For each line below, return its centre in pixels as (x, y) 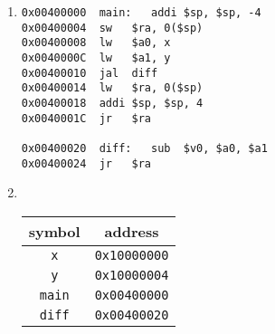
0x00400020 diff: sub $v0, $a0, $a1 (144, 148)
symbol (54, 231)
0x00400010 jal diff (90, 73)
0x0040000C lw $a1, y (96, 57)
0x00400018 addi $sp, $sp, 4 (112, 103)
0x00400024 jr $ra (86, 163)
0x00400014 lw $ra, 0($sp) (112, 88)
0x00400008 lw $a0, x (96, 43)
